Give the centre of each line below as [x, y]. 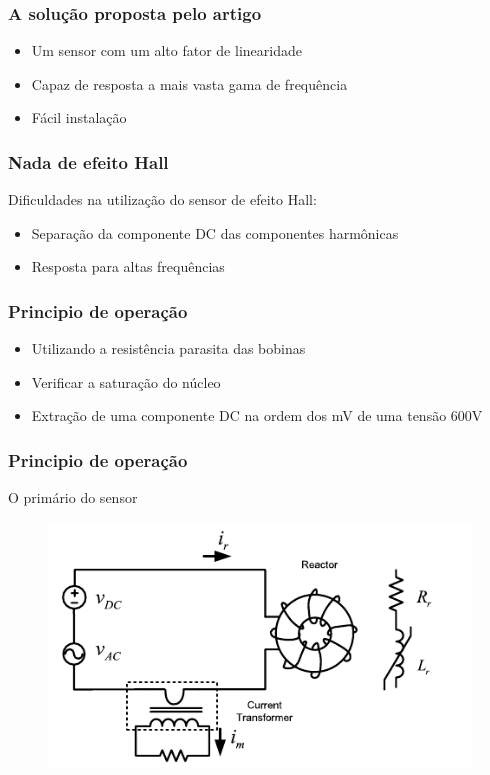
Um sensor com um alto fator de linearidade [166, 50]
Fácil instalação [79, 117]
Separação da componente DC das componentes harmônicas [215, 232]
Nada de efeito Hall [88, 161]
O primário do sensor [73, 497]
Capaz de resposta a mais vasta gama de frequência [189, 83]
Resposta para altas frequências [128, 266]
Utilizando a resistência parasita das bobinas [168, 348]
